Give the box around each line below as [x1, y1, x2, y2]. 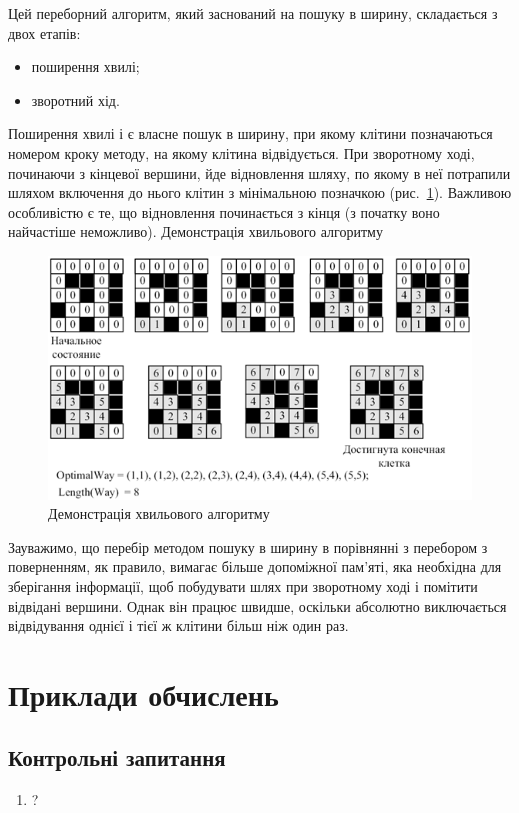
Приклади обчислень [8, 673, 279, 714]
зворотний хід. [31, 89, 120, 110]
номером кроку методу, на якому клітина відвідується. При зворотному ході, [8, 142, 475, 163]
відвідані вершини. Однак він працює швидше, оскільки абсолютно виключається [8, 595, 507, 616]
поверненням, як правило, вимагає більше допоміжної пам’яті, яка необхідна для [8, 556, 502, 577]
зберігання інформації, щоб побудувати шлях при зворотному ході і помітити [8, 575, 478, 596]
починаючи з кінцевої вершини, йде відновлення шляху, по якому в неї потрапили [8, 162, 511, 183]
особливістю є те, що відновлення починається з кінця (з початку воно [8, 201, 440, 222]
